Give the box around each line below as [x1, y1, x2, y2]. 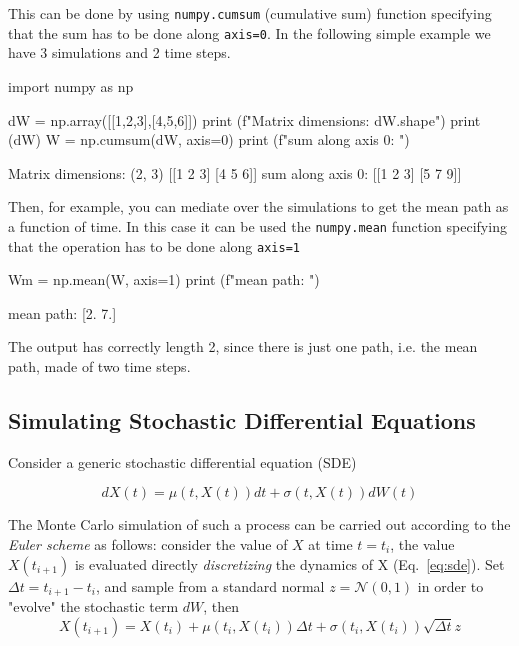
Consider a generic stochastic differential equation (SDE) [8, 451, 357, 472]
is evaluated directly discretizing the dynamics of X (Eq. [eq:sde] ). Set [74, 553, 505, 574]
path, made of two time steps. [8, 355, 191, 376]
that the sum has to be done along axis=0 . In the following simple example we [8, 22, 491, 43]
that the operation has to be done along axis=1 [8, 235, 300, 256]
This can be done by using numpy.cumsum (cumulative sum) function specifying [8, 3, 492, 23]
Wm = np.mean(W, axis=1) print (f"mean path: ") [8, 269, 320, 290]
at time [308, 533, 353, 554]
